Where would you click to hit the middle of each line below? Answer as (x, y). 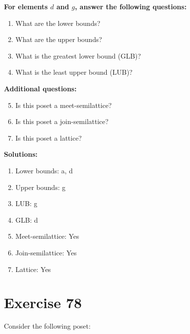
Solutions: (21, 154)
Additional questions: (40, 88)
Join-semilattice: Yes (46, 252)
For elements (26, 6)
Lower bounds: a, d (44, 170)
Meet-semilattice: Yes (47, 236)
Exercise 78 (43, 303)
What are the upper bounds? (59, 39)
